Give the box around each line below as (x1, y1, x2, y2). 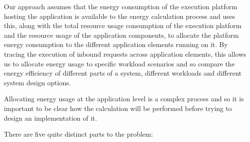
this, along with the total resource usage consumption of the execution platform (4, 20, 242, 31)
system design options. (4, 77, 71, 87)
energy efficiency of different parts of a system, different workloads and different (4, 68, 242, 78)
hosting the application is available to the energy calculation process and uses (4, 11, 235, 21)
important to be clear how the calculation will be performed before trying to (4, 103, 232, 113)
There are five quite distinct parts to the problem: (4, 129, 153, 139)
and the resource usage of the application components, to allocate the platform (4, 30, 239, 40)
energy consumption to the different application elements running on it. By (4, 39, 228, 49)
